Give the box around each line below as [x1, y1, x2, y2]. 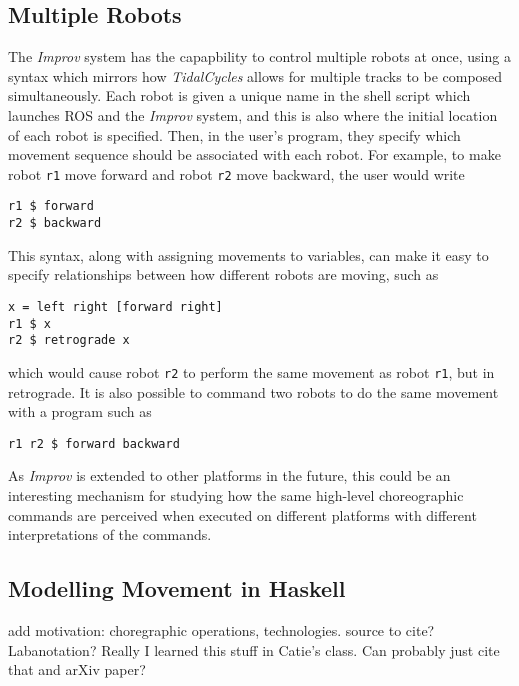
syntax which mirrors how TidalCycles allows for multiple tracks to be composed [8, 65, 503, 86]
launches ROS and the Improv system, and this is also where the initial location [8, 104, 498, 125]
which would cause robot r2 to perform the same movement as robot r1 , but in [8, 361, 495, 382]
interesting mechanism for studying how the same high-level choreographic [8, 484, 464, 505]
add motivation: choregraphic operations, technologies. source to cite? [8, 619, 435, 640]
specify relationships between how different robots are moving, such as [8, 264, 439, 285]
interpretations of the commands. [8, 524, 212, 545]
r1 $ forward [8, 199, 94, 214]
